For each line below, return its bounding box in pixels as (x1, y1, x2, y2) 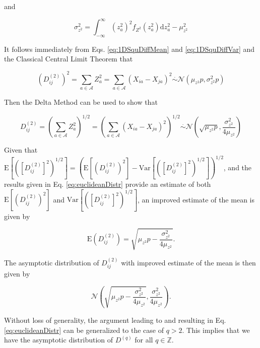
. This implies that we (182, 324, 250, 335)
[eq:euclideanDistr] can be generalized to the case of (4, 324, 164, 335)
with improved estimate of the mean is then (121, 257, 256, 267)
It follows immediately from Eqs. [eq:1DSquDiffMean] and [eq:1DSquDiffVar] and (4, 43, 255, 54)
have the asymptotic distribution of (4, 334, 113, 345)
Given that (4, 145, 38, 155)
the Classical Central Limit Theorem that (4, 53, 133, 64)
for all (135, 334, 153, 345)
